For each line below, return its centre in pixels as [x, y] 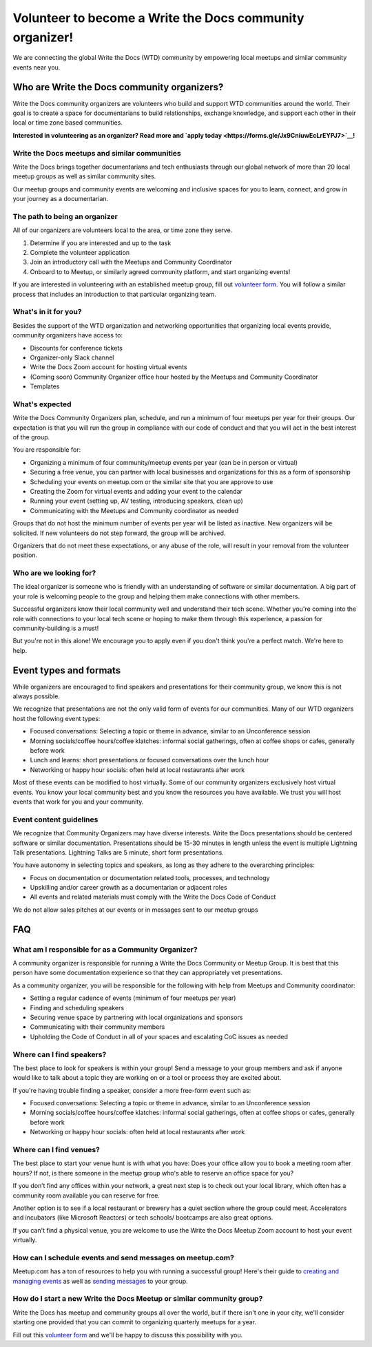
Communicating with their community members [97, 1027]
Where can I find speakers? [60, 1054]
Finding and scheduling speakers [77, 1007]
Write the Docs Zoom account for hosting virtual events [108, 367]
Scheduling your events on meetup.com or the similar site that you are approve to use [152, 481]
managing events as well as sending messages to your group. [101, 1281]
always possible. [36, 696]
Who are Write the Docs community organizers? [118, 87]
